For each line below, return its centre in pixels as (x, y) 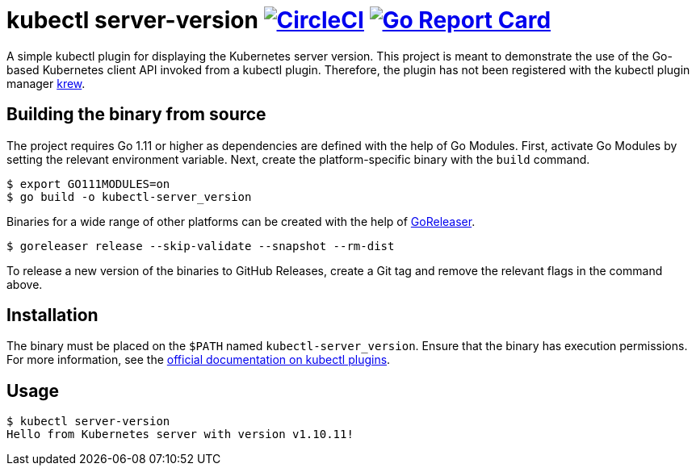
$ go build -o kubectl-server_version (129, 196)
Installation (52, 315)
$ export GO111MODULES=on (88, 184)
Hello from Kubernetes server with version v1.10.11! (180, 434)
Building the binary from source (136, 115)
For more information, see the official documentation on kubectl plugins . (199, 360)
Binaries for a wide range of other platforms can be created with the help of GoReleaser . (241, 221)
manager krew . (46, 83)
